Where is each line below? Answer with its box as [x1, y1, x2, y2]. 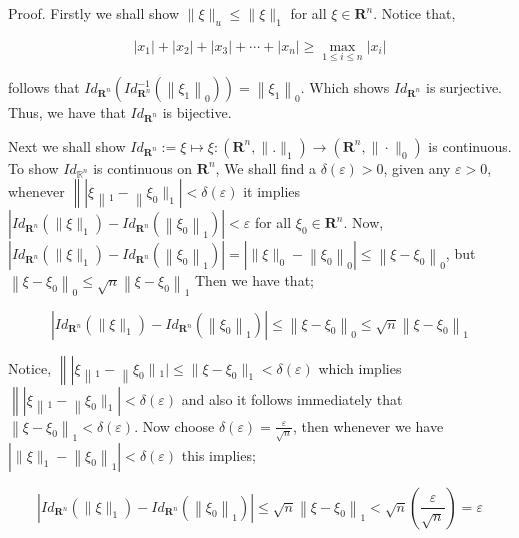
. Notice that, [373, 3, 456, 23]
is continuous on [93, 157, 193, 178]
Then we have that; [195, 270, 314, 291]
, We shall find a [215, 157, 316, 178]
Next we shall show [8, 135, 126, 156]
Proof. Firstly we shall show [8, 3, 180, 23]
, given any [383, 157, 451, 178]
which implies [318, 357, 402, 378]
